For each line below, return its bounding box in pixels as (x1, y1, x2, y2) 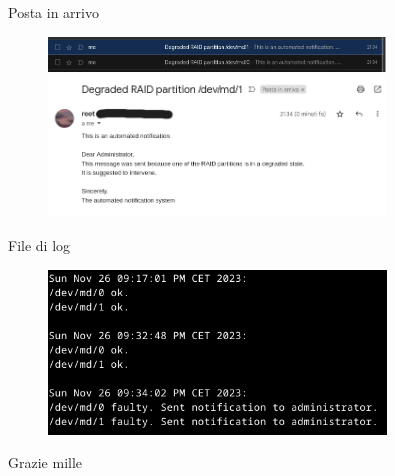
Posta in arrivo (8, 2, 99, 22)
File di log (8, 235, 71, 255)
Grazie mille (8, 452, 83, 473)
